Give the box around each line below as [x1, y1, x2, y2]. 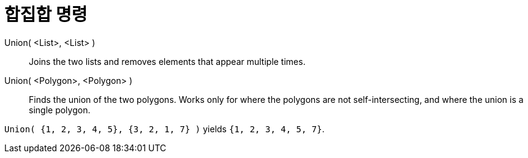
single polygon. [29, 104, 91, 115]
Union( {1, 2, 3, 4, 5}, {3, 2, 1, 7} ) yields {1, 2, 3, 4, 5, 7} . [4, 123, 325, 134]
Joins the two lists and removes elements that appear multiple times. [29, 56, 306, 67]
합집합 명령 [4, 4, 88, 25]
